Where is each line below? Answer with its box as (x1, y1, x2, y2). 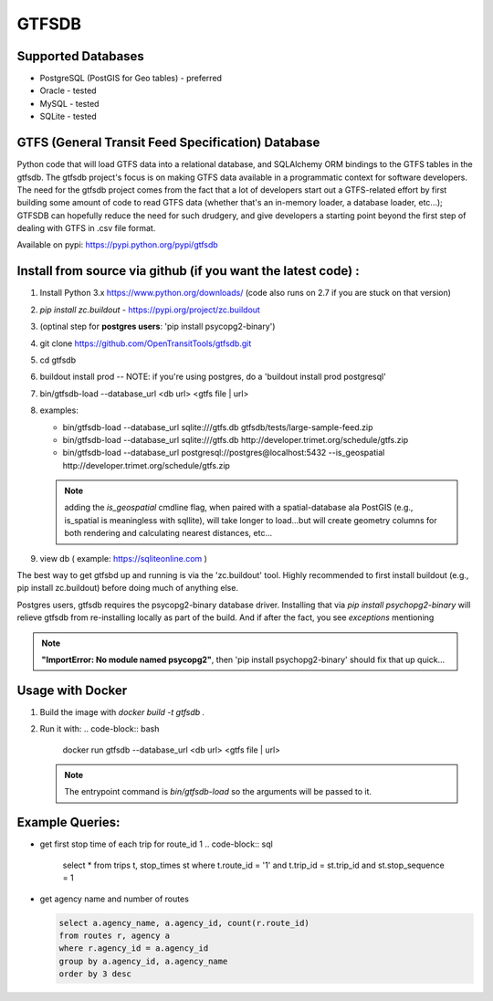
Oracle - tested (39, 85, 97, 96)
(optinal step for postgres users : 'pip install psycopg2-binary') (39, 321, 276, 332)
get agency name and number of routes (39, 893, 189, 904)
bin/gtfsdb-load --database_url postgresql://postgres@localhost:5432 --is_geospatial (62, 448, 385, 458)
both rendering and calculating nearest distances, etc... (64, 528, 273, 539)
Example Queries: (16, 815, 121, 830)
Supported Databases (16, 48, 145, 64)
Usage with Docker (16, 682, 128, 698)
